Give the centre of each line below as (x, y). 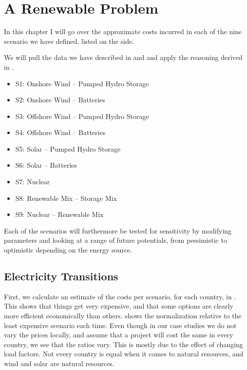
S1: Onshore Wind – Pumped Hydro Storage (82, 83)
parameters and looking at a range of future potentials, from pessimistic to (115, 240)
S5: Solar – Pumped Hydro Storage (68, 148)
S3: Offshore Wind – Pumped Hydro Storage (82, 116)
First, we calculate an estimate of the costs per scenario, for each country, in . (120, 296)
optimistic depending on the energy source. (68, 250)
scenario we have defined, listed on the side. (69, 41)
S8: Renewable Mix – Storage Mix (66, 198)
